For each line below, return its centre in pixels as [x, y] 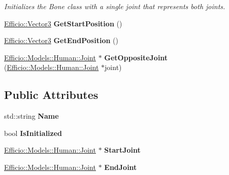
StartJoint [122, 150]
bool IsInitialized [33, 133]
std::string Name [31, 116]
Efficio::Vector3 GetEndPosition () [61, 40]
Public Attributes [51, 95]
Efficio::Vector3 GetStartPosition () [63, 23]
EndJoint [121, 167]
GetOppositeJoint [136, 57]
